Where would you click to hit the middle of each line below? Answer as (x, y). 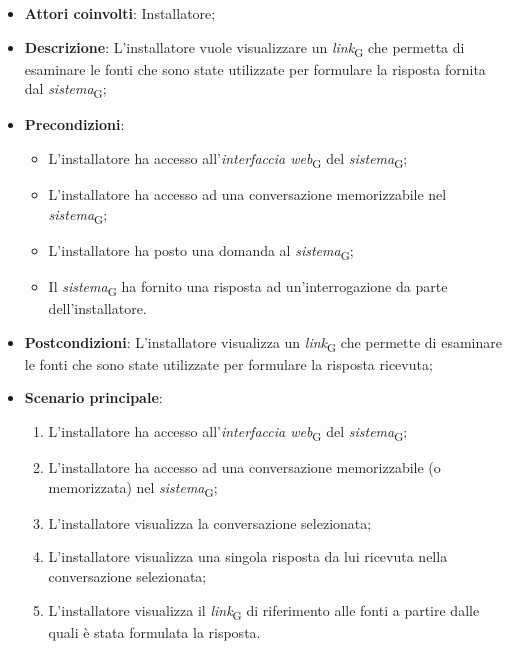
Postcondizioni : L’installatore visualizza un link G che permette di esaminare (263, 343)
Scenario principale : (93, 397)
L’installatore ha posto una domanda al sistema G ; (201, 251)
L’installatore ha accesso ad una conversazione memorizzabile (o (244, 467)
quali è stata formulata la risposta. (154, 631)
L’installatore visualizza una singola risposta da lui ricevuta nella (248, 556)
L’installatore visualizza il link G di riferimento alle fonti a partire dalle (264, 611)
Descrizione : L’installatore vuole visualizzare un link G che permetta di (244, 48)
